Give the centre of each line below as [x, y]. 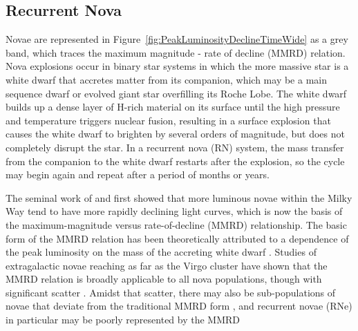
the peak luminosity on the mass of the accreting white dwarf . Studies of [161, 252]
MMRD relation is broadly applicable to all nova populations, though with [164, 279]
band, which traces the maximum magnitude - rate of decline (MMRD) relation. [176, 52]
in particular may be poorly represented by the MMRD [123, 320]
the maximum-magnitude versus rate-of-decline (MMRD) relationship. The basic [176, 224]
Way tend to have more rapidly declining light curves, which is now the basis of [174, 211]
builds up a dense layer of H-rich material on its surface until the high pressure [173, 107]
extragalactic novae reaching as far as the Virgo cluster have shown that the [167, 265]
